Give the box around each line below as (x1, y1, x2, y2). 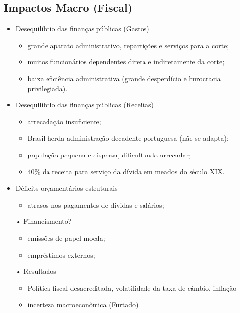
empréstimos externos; (27, 249, 95, 260)
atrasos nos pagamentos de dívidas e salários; (27, 199, 164, 209)
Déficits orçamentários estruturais (15, 183, 118, 193)
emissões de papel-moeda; (27, 232, 105, 243)
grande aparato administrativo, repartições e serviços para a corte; (27, 40, 229, 50)
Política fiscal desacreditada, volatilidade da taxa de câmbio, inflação (27, 282, 237, 293)
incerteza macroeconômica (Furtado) (27, 299, 139, 310)
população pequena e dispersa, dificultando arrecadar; (27, 149, 191, 159)
